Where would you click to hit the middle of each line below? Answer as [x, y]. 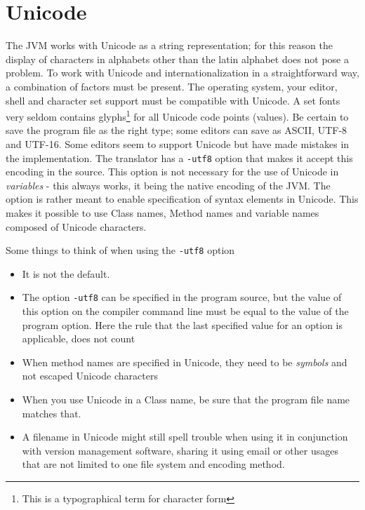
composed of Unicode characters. [76, 226]
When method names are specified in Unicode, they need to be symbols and [185, 362]
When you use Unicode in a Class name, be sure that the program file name [186, 400]
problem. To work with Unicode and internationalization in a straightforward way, [182, 73]
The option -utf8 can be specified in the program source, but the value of [182, 297]
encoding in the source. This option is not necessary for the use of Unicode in [172, 172]
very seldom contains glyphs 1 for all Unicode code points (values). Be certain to [177, 115]
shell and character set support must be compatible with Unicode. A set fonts [173, 100]
